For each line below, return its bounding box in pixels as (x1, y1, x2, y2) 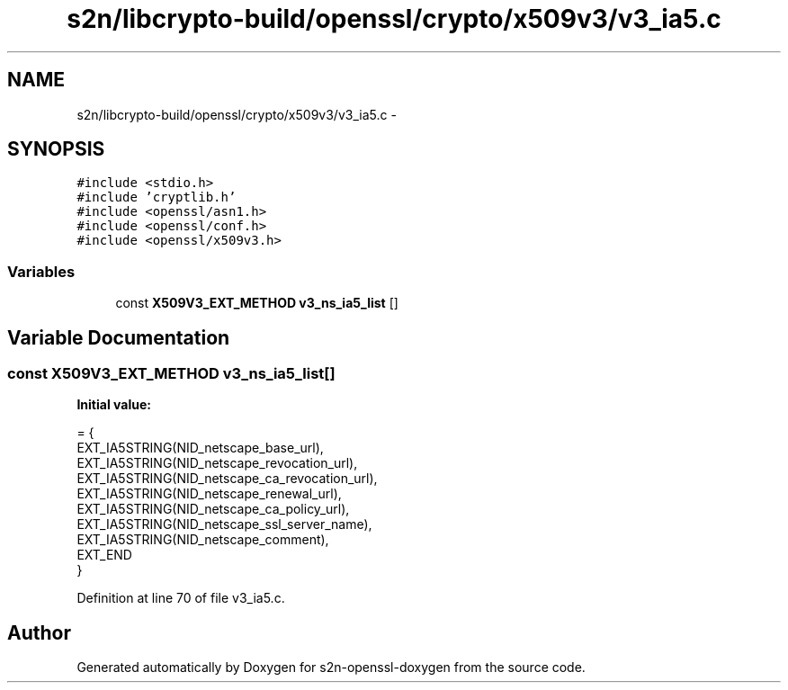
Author (7, 621, 71, 644)
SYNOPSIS (7, 138, 105, 161)
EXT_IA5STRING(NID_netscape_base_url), (76, 440, 324, 456)
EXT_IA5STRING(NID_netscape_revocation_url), (76, 455, 358, 471)
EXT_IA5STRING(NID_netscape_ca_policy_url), (76, 501, 350, 517)
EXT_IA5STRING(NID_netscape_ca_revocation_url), (76, 470, 378, 487)
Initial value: (76, 397, 151, 413)
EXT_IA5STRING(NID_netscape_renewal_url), (76, 486, 342, 502)
